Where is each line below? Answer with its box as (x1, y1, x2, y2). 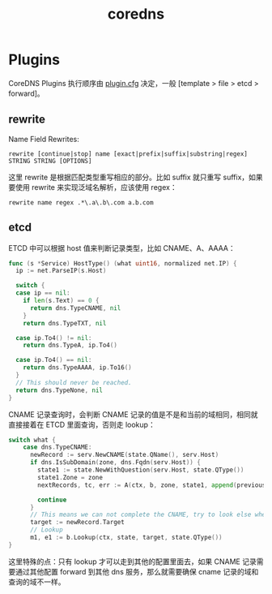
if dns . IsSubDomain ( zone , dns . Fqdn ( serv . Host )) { (29, 458, 201, 467)
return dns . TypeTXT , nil (23, 319, 107, 327)
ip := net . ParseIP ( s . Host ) (15, 267, 107, 275)
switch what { (8, 436, 57, 444)
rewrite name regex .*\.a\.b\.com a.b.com (8, 198, 154, 207)
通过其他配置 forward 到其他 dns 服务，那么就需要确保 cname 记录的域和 (15, 566, 259, 576)
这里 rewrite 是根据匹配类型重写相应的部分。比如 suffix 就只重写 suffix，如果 (8, 172, 263, 182)
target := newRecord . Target (29, 519, 125, 527)
